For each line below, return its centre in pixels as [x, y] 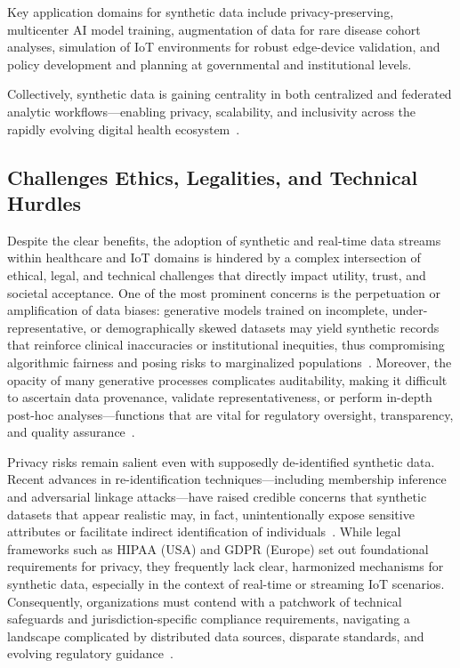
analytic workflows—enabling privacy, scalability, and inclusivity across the [212, 111]
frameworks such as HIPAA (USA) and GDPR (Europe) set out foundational [218, 548]
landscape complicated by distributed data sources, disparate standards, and [216, 636]
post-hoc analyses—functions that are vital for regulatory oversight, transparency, [230, 414]
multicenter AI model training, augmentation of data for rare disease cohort [214, 29]
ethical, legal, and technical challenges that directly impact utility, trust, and [217, 274]
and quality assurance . [71, 432]
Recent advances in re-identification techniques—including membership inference [227, 479]
